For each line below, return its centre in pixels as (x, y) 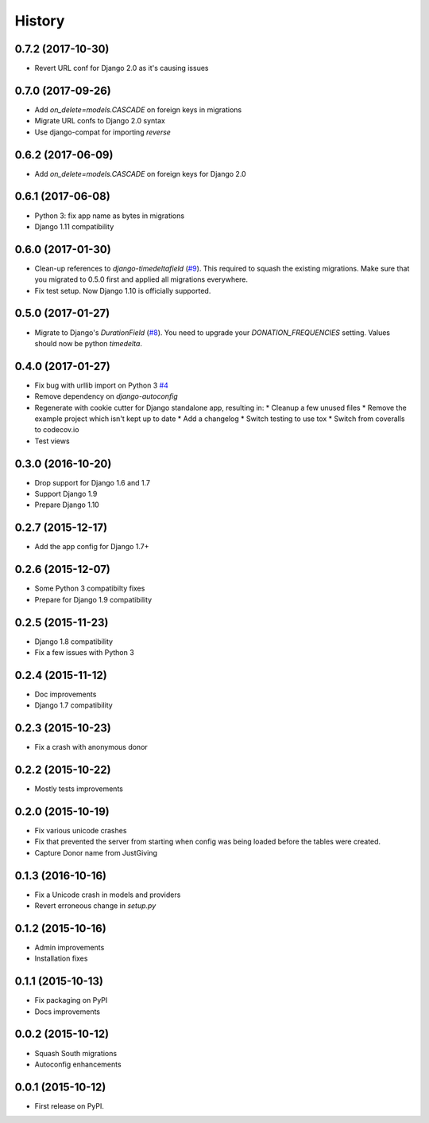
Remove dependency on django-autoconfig (106, 396)
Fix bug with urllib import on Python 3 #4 (101, 385)
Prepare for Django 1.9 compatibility (93, 599)
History (40, 21)
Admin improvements (70, 947)
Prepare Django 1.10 (67, 505)
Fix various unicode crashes (81, 831)
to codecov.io (57, 430)
